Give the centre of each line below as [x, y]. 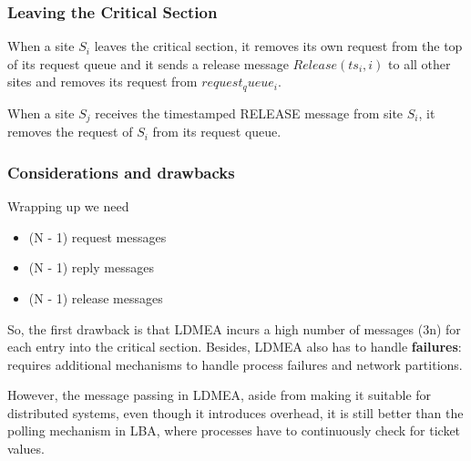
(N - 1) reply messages [91, 267]
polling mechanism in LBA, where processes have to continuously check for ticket [234, 430]
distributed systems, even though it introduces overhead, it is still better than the [235, 412]
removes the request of [70, 132]
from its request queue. [217, 132]
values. [26, 449]
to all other [420, 63]
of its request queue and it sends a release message [148, 63]
